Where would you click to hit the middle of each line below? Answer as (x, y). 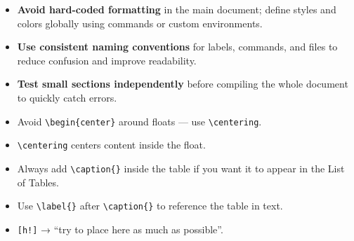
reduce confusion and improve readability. (107, 60)
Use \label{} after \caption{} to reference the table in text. (150, 206)
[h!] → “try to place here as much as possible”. (120, 229)
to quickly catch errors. (67, 97)
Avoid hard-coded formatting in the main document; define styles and (177, 9)
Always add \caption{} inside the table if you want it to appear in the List (181, 168)
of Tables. (38, 182)
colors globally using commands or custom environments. (140, 23)
